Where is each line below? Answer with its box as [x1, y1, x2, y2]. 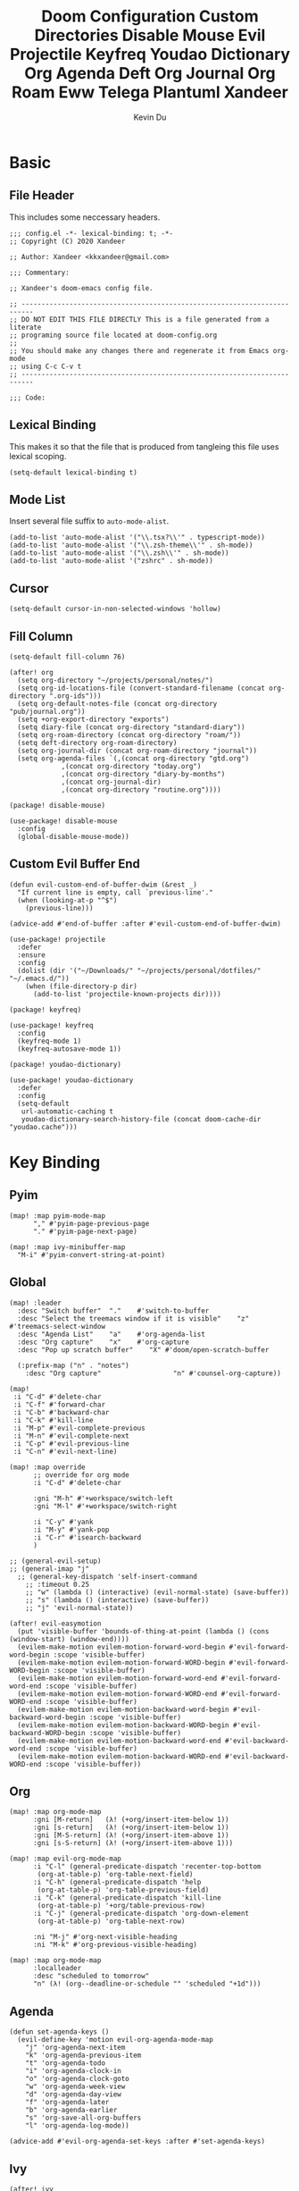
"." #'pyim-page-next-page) [32, 1227, 138, 1236]
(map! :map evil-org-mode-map [9, 1854, 122, 1864]
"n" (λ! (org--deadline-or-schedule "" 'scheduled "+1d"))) [32, 1979, 262, 1989]
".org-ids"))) [48, 692, 102, 701]
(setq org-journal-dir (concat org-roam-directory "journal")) [17, 746, 257, 755]
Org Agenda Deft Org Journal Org [23, 63, 277, 84]
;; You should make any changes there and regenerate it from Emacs [9, 346, 270, 355]
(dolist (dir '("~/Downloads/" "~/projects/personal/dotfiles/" [17, 966, 262, 975]
